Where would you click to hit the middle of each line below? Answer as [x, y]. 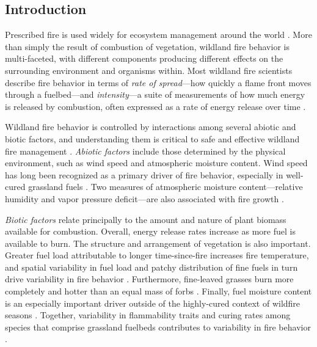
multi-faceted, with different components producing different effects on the [144, 58]
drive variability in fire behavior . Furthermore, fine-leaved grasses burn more [149, 279]
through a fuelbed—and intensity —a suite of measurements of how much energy [155, 94]
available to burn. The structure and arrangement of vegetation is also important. [158, 243]
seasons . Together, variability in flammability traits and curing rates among [148, 315]
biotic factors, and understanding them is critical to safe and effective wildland [152, 138]
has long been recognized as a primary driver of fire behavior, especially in [144, 174]
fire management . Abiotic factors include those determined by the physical [145, 151]
